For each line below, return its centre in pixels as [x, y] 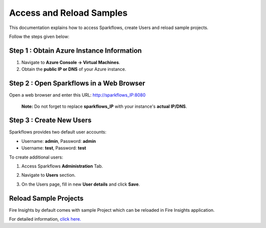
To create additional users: [36, 157]
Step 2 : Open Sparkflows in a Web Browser [77, 83]
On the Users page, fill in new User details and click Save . [81, 184]
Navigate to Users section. [49, 175]
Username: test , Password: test [54, 148]
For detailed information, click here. [45, 219]
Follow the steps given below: [39, 36]
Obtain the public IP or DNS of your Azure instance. [74, 69]
